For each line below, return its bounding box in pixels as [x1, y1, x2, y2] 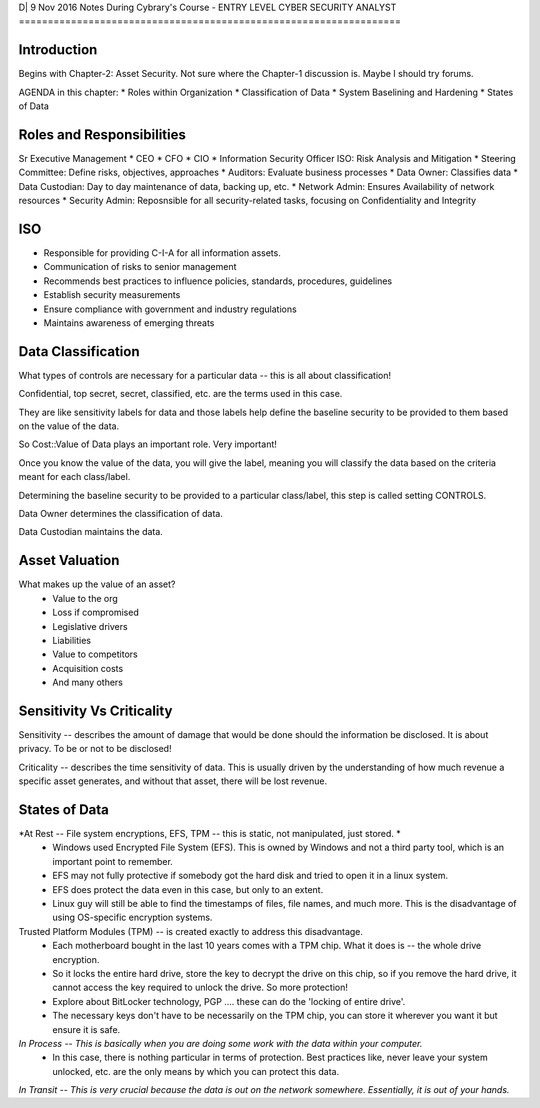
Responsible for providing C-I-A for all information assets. [43, 247, 282, 259]
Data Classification [18, 343, 140, 360]
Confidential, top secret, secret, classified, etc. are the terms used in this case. [18, 388, 343, 400]
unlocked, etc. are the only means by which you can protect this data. [52, 1065, 340, 1077]
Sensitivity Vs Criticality [18, 702, 173, 719]
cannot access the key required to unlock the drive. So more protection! [52, 981, 349, 994]
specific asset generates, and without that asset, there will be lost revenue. [18, 775, 328, 787]
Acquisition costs [52, 662, 124, 674]
